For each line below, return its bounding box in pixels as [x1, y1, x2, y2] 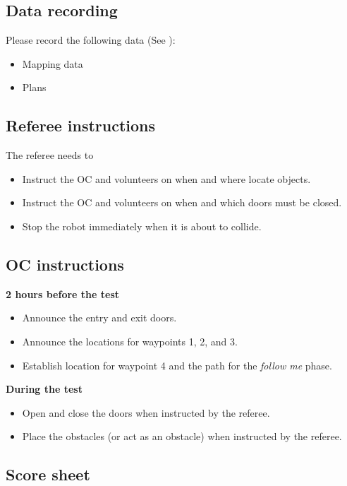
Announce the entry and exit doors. [22, 310, 177, 325]
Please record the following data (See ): [6, 32, 176, 47]
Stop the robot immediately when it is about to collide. [22, 218, 262, 233]
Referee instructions [6, 114, 156, 136]
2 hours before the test [6, 286, 120, 301]
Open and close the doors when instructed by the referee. [22, 405, 270, 420]
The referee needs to [6, 148, 94, 162]
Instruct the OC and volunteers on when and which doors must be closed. [22, 195, 342, 210]
